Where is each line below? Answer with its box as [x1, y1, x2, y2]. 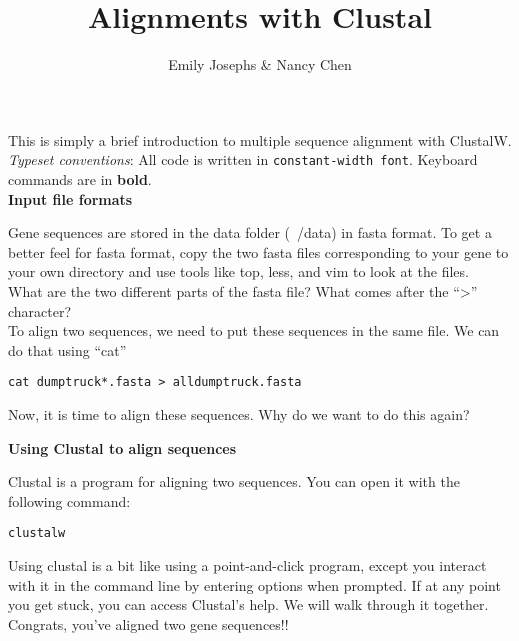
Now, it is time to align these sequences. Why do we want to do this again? [8, 403, 470, 424]
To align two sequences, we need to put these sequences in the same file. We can [8, 320, 500, 341]
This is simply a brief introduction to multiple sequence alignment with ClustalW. [8, 129, 512, 150]
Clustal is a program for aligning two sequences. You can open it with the [8, 471, 460, 492]
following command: [8, 490, 131, 511]
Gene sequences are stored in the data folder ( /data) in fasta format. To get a [8, 222, 492, 243]
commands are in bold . [8, 168, 152, 189]
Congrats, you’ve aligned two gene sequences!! [8, 613, 289, 634]
